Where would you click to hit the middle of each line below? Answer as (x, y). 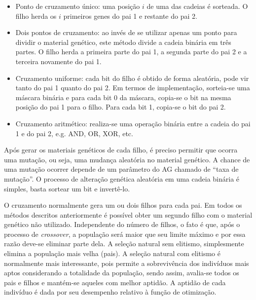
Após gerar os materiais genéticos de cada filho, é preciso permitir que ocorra (121, 150)
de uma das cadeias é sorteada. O (197, 6)
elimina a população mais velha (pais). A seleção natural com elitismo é (112, 253)
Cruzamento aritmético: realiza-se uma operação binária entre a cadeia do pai (133, 123)
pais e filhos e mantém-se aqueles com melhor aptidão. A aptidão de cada (115, 282)
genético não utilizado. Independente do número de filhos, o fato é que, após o (122, 224)
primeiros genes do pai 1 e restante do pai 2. (130, 16)
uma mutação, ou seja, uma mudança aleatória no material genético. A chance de (127, 159)
